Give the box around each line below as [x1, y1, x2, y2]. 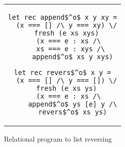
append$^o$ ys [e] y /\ [28, 100, 117, 108]
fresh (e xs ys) [36, 84, 97, 92]
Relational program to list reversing [4, 134, 112, 144]
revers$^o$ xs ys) [38, 108, 107, 116]
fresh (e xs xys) [34, 29, 99, 37]
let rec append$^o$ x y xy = [8, 13, 117, 21]
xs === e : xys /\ [36, 45, 105, 53]
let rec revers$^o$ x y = [14, 69, 111, 76]
